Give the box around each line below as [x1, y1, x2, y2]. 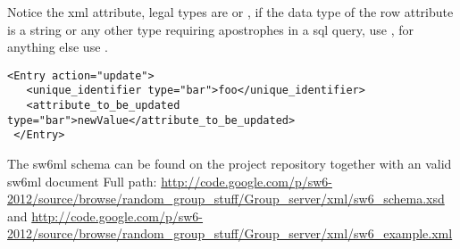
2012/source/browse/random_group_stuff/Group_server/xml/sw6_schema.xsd [7, 189, 445, 208]
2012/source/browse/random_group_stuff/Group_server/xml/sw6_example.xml [7, 224, 453, 243]
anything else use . [7, 37, 108, 56]
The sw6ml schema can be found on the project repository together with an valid [7, 154, 452, 173]
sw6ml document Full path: [7, 171, 157, 190]
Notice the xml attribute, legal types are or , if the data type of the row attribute [7, 3, 454, 21]
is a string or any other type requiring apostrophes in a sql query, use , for [7, 20, 414, 38]
